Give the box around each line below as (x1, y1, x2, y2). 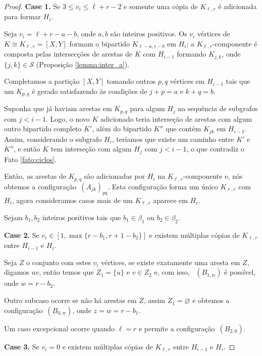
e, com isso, (154, 267, 190, 277)
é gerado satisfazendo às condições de (32, 85, 147, 96)
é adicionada (218, 1, 257, 11)
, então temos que (39, 267, 94, 277)
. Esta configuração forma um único (108, 181, 218, 191)
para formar (4, 11, 41, 22)
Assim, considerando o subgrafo (4, 133, 102, 144)
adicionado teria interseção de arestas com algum (100, 113, 252, 124)
